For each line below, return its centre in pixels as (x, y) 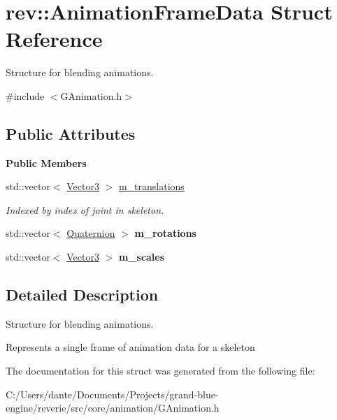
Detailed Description (82, 295)
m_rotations (165, 233)
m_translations (151, 186)
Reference (54, 39)
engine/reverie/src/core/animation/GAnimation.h (113, 408)
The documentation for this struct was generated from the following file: (160, 371)
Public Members (46, 162)
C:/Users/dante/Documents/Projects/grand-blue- (112, 394)
